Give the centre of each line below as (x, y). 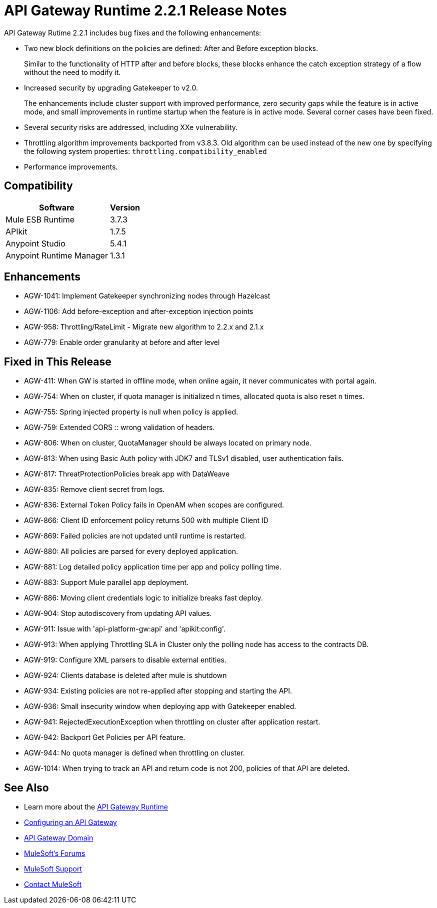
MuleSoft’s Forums (55, 853)
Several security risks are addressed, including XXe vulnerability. (131, 127)
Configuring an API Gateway (70, 822)
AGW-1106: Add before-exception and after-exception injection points (139, 311)
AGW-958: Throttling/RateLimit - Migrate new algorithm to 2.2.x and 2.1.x (144, 327)
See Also (26, 787)
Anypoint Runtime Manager (57, 255)
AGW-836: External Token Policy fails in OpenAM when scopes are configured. (154, 505)
